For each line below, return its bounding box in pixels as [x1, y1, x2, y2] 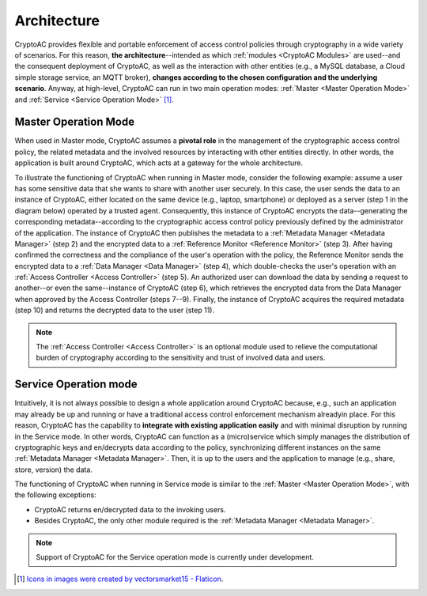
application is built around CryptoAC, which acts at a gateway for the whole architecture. [14, 158, 304, 168]
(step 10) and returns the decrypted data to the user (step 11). [14, 305, 215, 315]
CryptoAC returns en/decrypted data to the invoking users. [34, 504, 226, 514]
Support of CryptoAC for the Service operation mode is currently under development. [36, 553, 314, 562]
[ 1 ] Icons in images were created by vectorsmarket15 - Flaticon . [17, 574, 224, 584]
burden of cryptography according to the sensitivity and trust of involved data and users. [36, 353, 326, 363]
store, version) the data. [14, 465, 93, 474]
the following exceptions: [14, 490, 96, 500]
